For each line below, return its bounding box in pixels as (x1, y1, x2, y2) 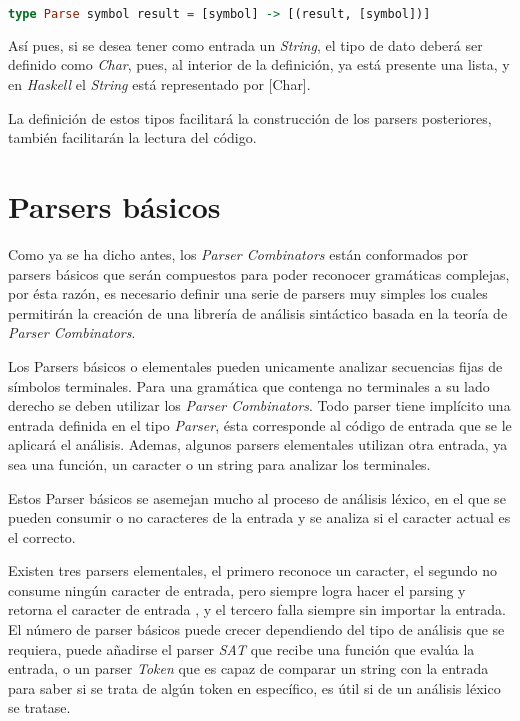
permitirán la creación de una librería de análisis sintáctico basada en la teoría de (8, 302, 508, 323)
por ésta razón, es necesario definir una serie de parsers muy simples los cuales (8, 283, 488, 304)
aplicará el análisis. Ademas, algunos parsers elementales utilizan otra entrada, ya (8, 434, 508, 455)
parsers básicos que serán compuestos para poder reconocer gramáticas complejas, (8, 263, 510, 284)
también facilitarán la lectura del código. (8, 127, 257, 148)
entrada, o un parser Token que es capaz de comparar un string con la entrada (8, 658, 489, 679)
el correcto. (8, 526, 76, 547)
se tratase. (8, 697, 71, 718)
